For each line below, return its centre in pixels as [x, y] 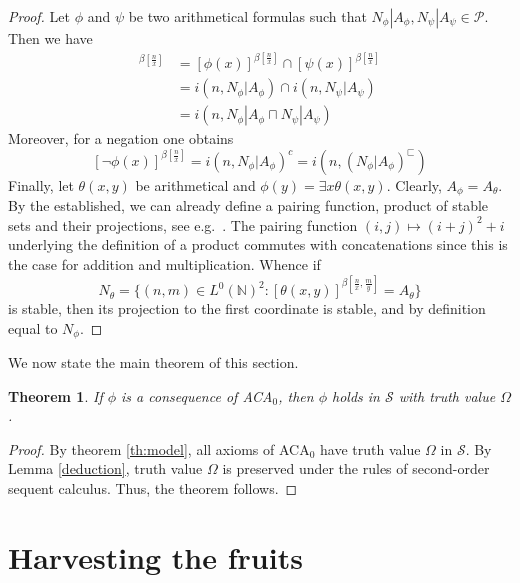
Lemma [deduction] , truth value [105, 468]
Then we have [50, 38]
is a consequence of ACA [197, 395]
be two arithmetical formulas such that [247, 16]
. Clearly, [414, 184]
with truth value [447, 395]
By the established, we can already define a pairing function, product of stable [248, 205]
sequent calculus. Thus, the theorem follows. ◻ [153, 488]
